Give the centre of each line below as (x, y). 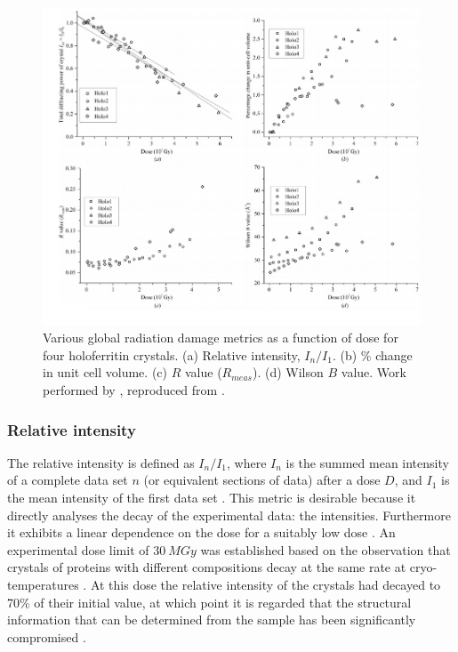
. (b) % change (372, 354)
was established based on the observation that (325, 549)
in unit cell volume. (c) (105, 372)
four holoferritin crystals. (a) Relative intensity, (172, 354)
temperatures (43, 584)
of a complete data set (68, 480)
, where (247, 462)
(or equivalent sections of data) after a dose (262, 480)
